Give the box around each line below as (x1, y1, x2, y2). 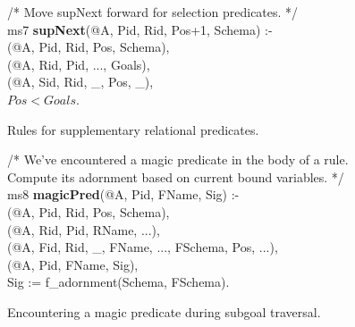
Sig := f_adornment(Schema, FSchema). (7, 272, 230, 291)
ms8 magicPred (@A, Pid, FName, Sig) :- (7, 185, 240, 204)
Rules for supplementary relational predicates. (7, 120, 259, 138)
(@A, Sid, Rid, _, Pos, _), (7, 72, 154, 91)
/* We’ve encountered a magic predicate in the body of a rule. (7, 150, 349, 169)
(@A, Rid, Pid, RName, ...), (7, 220, 160, 239)
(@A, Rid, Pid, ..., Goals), (7, 54, 150, 73)
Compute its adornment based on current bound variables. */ (7, 167, 344, 186)
